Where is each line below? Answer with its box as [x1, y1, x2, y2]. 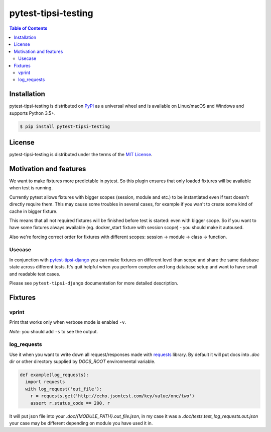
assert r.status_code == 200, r [30, 400, 110, 406]
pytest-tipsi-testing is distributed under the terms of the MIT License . [9, 152, 153, 158]
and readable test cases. [9, 271, 60, 277]
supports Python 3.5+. [9, 110, 56, 116]
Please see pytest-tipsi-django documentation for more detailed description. [9, 280, 178, 286]
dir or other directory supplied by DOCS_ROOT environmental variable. [9, 358, 156, 365]
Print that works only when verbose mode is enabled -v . [9, 319, 126, 325]
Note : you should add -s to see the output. [9, 328, 98, 334]
